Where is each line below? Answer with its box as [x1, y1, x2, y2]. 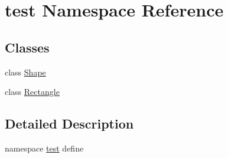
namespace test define [5, 141, 84, 154]
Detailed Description [5, 114, 134, 133]
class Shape [5, 65, 46, 78]
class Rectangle [5, 85, 60, 98]
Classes [5, 38, 50, 56]
